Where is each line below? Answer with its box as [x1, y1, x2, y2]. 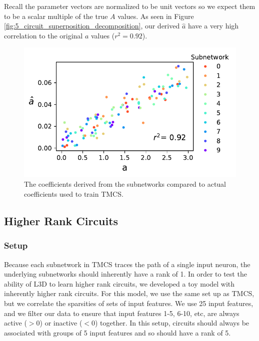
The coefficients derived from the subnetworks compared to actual [24, 179, 226, 189]
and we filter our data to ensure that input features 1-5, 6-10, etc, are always [4, 308, 239, 318]
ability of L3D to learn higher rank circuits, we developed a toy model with [4, 278, 235, 289]
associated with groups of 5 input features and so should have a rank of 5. [4, 327, 231, 338]
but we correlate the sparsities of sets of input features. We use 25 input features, [4, 298, 253, 309]
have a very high [187, 20, 239, 31]
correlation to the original [4, 30, 83, 40]
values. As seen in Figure [117, 10, 194, 21]
